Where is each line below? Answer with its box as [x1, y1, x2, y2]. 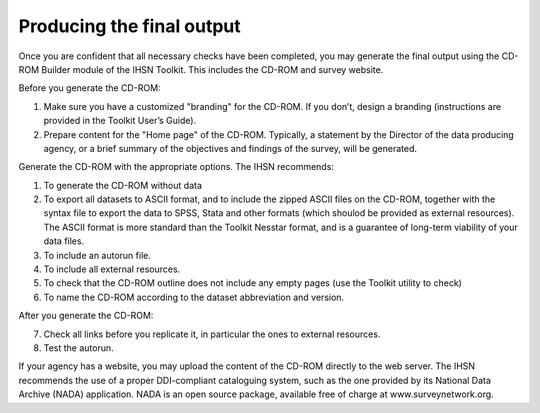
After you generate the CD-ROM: [18, 310, 154, 322]
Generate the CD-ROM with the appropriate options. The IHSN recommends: [18, 161, 335, 173]
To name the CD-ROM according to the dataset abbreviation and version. [43, 291, 345, 303]
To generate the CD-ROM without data [43, 179, 202, 191]
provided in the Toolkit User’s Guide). [43, 115, 197, 127]
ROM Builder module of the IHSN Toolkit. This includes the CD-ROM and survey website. [18, 63, 384, 75]
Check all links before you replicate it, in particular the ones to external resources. [43, 328, 381, 340]
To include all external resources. [43, 263, 181, 275]
